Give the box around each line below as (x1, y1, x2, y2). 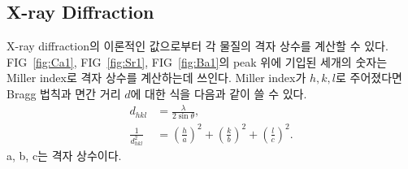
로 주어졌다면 (336, 69, 402, 86)
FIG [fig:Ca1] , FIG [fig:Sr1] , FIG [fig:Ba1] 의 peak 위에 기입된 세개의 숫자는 (7, 53, 388, 70)
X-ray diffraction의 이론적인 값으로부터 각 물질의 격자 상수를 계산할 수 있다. (7, 37, 388, 54)
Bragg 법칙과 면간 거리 (7, 84, 121, 102)
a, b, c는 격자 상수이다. (7, 147, 122, 164)
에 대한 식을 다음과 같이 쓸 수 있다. (130, 84, 307, 102)
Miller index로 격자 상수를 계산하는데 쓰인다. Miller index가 (7, 69, 306, 86)
